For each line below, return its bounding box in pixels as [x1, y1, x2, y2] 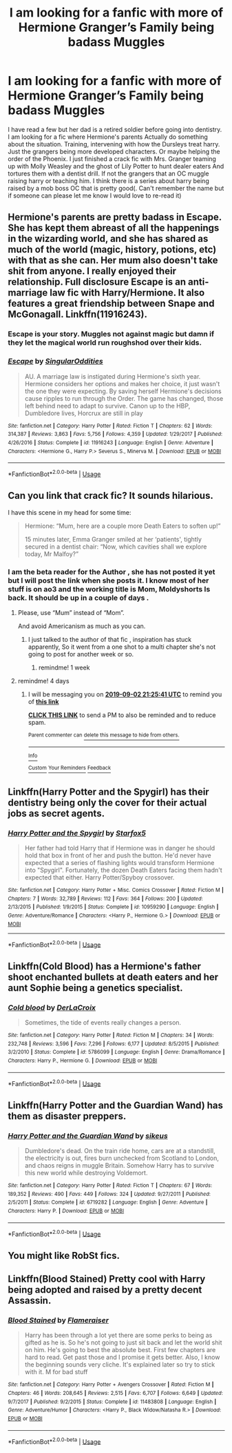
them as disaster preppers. [8, 1110, 127, 1122]
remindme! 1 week [38, 663, 90, 672]
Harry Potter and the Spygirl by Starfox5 [8, 828, 147, 837]
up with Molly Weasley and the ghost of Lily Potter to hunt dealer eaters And [8, 162, 224, 170]
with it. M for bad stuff [24, 1368, 88, 1376]
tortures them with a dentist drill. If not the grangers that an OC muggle [8, 169, 209, 178]
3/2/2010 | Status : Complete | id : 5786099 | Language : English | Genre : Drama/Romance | [8, 1049, 225, 1056]
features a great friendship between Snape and [8, 298, 215, 310]
